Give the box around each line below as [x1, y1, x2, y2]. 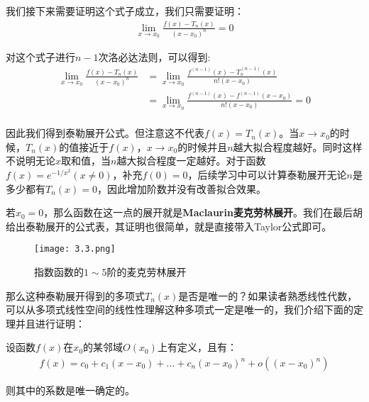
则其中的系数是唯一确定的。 [6, 383, 135, 398]
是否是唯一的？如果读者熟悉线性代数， [178, 288, 358, 303]
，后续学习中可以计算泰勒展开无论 [187, 167, 347, 182]
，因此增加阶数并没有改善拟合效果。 [97, 181, 266, 196]
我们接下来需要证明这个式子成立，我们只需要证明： [6, 4, 244, 18]
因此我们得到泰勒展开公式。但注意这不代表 [6, 125, 204, 140]
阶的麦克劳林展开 [106, 264, 187, 279]
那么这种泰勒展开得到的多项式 [6, 288, 145, 303]
